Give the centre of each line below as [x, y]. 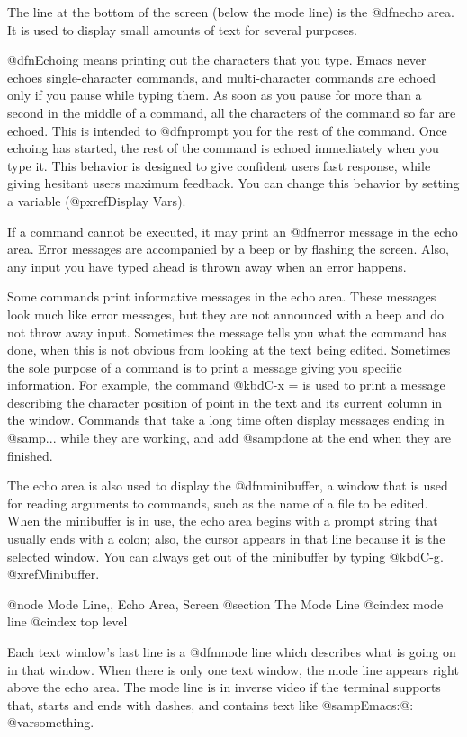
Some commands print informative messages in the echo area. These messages [222, 297]
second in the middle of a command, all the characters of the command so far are [232, 112]
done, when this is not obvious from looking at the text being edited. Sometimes [229, 350]
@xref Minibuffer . [54, 574]
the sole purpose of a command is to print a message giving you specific [205, 367]
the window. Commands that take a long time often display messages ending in [226, 420]
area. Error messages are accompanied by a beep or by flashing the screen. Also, [228, 249]
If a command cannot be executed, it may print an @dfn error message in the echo [233, 231]
